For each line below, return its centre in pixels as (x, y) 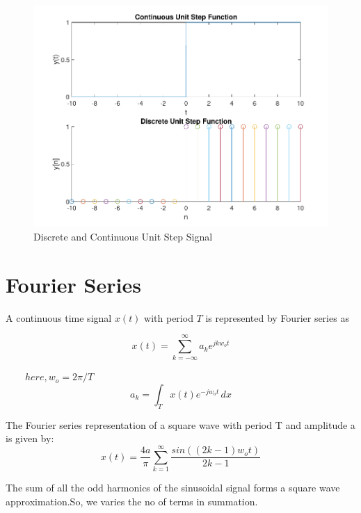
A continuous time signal (59, 317)
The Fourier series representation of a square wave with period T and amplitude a (180, 424)
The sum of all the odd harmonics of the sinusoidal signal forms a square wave (173, 488)
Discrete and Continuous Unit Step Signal (123, 236)
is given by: (30, 438)
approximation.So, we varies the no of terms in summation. (132, 501)
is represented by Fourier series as (277, 317)
